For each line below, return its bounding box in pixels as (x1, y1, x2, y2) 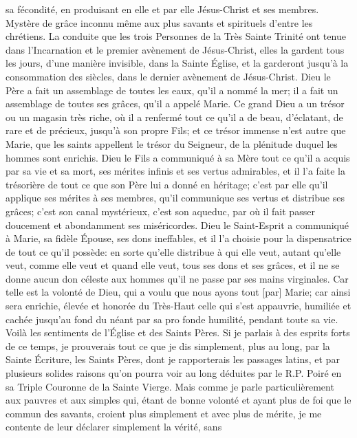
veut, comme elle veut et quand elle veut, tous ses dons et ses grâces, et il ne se (6, 258, 340, 272)
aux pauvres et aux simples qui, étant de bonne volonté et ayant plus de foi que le (6, 393, 351, 407)
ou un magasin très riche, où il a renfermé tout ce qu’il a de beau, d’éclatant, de (6, 109, 343, 124)
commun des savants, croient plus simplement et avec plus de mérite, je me (6, 406, 322, 420)
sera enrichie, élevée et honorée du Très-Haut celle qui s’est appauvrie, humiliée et (6, 298, 351, 313)
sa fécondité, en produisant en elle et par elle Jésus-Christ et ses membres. (6, 2, 319, 16)
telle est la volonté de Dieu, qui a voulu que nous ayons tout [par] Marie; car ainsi (6, 285, 351, 299)
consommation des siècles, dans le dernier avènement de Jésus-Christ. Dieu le (6, 69, 331, 83)
